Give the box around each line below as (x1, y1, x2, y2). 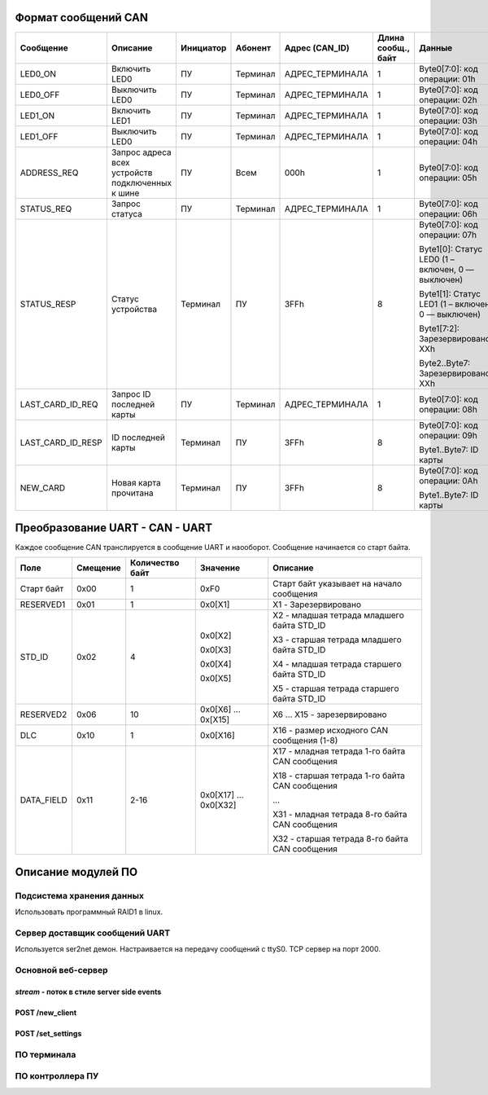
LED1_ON (20, 110, 55, 121)
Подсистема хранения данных (15, 890, 144, 901)
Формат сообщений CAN (15, 11, 149, 24)
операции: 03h (419, 115, 477, 126)
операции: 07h (419, 229, 477, 240)
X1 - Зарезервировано (272, 599, 362, 610)
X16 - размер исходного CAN (272, 725, 389, 737)
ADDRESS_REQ (20, 167, 79, 178)
